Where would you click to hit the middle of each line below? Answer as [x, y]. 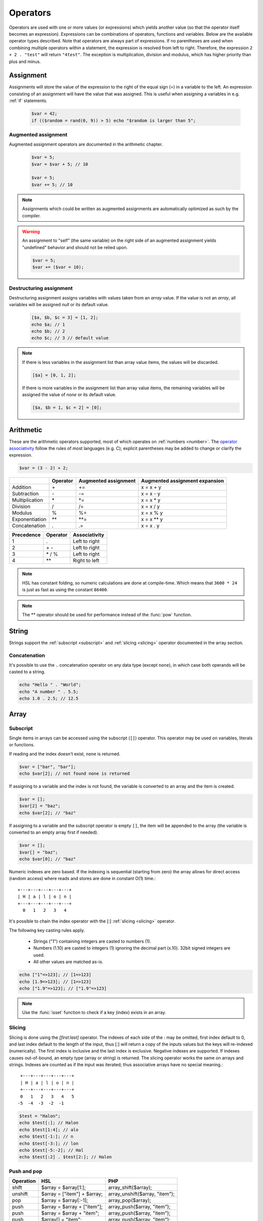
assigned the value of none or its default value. [69, 395]
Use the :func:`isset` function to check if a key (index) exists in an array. [94, 1012]
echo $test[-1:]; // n [46, 1137]
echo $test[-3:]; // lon [49, 1143]
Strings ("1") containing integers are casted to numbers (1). [92, 941]
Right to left [86, 561]
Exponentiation [29, 519]
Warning [31, 232]
